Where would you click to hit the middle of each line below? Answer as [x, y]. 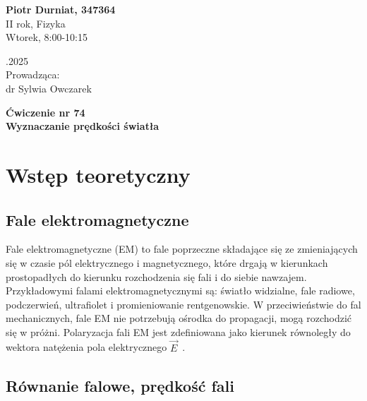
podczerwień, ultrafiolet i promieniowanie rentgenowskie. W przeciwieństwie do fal [183, 304]
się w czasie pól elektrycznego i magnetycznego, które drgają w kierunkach [167, 262]
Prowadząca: [33, 74]
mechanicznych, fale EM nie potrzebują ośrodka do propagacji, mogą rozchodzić [179, 318]
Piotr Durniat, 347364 [61, 9]
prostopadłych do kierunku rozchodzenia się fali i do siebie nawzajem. [156, 276]
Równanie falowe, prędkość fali [120, 385]
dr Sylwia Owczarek [49, 88]
